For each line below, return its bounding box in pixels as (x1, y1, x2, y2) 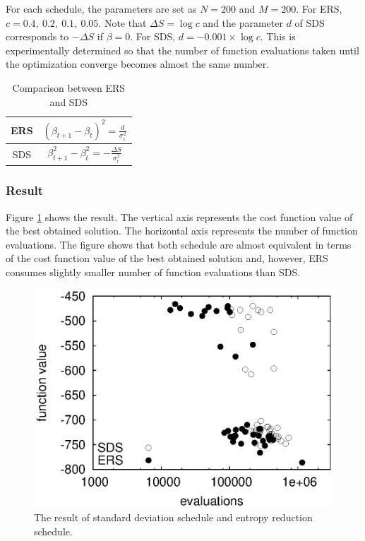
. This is (260, 29, 296, 44)
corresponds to (6, 29, 69, 44)
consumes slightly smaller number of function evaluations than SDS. (6, 264, 301, 279)
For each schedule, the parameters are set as (6, 1, 197, 16)
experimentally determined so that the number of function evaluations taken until (6, 42, 359, 57)
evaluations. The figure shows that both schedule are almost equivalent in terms (6, 237, 352, 251)
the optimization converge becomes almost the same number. (6, 57, 270, 71)
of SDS (294, 15, 325, 30)
